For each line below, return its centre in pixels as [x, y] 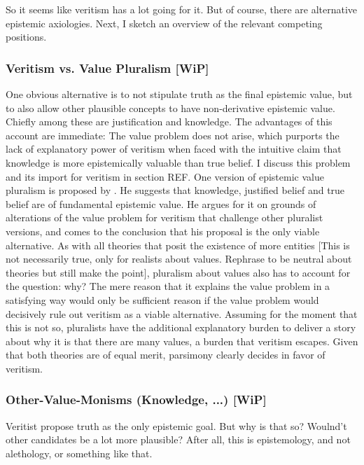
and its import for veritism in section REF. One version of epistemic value [165, 176]
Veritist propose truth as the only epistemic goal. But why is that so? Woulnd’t [176, 425]
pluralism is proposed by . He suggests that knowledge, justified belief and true [175, 190]
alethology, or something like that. [79, 453]
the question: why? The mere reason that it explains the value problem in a [168, 286]
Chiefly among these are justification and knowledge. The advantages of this [169, 122]
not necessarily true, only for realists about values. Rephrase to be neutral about [179, 259]
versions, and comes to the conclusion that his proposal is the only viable [163, 231]
